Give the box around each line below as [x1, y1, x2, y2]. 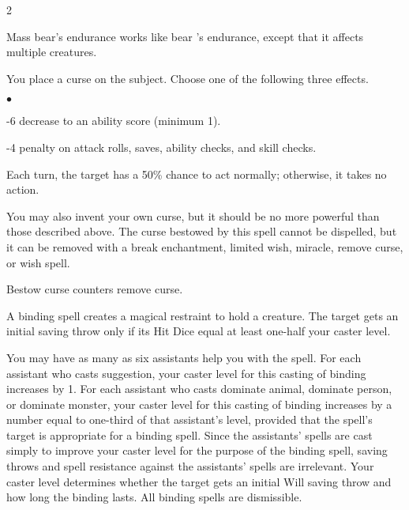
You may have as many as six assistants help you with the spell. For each [6, 349, 362, 365]
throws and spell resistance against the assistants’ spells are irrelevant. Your [6, 458, 374, 474]
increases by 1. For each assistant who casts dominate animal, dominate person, [6, 380, 392, 397]
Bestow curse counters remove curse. [6, 281, 183, 297]
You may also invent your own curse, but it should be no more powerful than [6, 207, 380, 224]
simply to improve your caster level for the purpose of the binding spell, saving [6, 442, 388, 459]
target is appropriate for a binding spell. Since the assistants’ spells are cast [6, 426, 373, 443]
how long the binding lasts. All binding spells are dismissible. [6, 489, 302, 505]
